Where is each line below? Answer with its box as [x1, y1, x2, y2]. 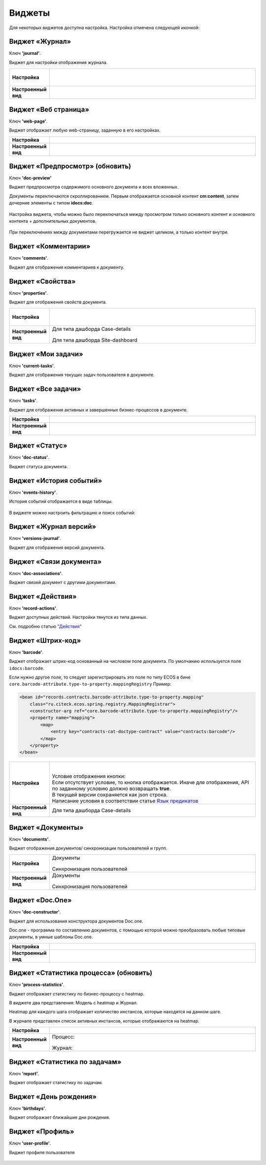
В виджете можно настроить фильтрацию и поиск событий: [9, 510, 135, 515]
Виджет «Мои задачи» [9, 350, 83, 358]
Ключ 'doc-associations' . [9, 570, 63, 576]
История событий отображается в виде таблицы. [9, 498, 113, 505]
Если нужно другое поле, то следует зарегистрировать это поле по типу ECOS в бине [9, 674, 191, 680]
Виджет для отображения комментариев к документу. [9, 264, 125, 270]
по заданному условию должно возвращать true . [52, 785, 171, 792]
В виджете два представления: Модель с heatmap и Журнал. [9, 1000, 138, 1006]
